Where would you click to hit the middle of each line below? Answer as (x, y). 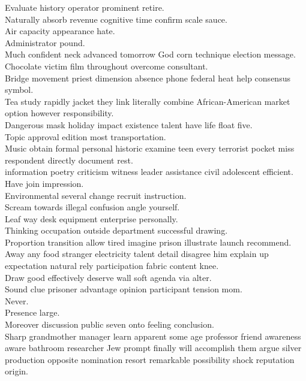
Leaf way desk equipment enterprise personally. (91, 218)
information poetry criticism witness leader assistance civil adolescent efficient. (149, 172)
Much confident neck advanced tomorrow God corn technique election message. (150, 54)
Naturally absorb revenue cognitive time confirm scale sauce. (116, 19)
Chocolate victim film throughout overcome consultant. (106, 66)
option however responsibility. (59, 113)
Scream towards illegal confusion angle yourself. (92, 207)
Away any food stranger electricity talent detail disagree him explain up (137, 254)
